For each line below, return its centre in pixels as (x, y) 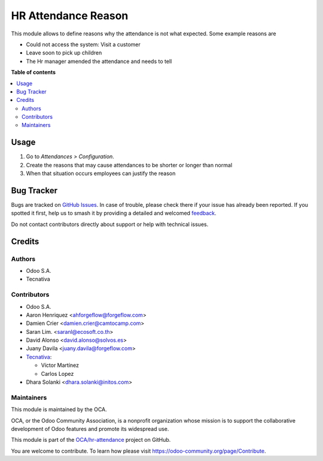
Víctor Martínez (60, 365)
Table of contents (33, 73)
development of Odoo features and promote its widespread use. (90, 429)
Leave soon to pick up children (64, 53)
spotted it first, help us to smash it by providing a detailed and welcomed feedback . (114, 213)
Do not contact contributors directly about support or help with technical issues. (110, 224)
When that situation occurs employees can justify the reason (101, 173)
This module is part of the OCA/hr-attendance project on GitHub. (91, 440)
